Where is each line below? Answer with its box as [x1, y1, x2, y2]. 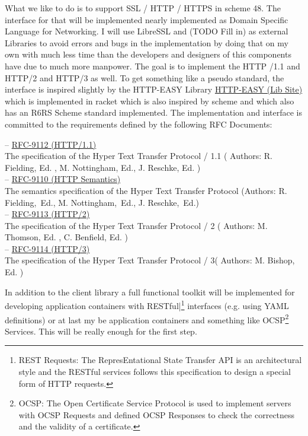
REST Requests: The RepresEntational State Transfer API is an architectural [18, 354, 302, 366]
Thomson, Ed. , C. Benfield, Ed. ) [5, 231, 128, 243]
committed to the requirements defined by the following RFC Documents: [5, 117, 272, 130]
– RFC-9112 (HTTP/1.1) [5, 138, 97, 150]
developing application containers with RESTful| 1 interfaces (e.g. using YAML [5, 298, 289, 311]
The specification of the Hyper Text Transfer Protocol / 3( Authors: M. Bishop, [5, 254, 295, 266]
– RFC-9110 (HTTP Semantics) [5, 173, 121, 185]
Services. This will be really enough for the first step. [5, 324, 197, 337]
